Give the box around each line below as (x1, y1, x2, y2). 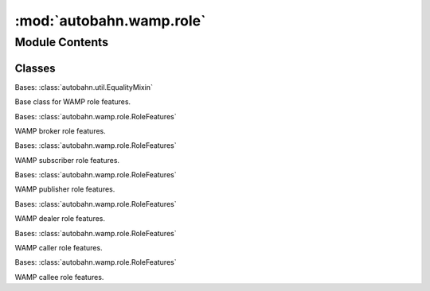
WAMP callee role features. (14, 272, 104, 281)
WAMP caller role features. (14, 243, 103, 253)
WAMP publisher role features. (14, 184, 115, 194)
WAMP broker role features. (14, 126, 107, 135)
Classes (14, 61, 56, 75)
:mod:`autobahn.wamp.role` (14, 12, 206, 29)
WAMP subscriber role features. (14, 155, 119, 165)
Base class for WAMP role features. (14, 97, 131, 107)
